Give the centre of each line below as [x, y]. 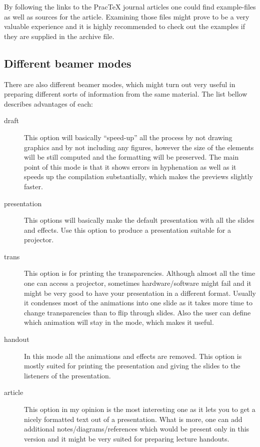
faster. [33, 186]
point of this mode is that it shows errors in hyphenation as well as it [130, 166]
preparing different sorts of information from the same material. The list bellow [126, 94]
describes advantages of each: [48, 103]
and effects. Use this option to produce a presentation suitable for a [127, 230]
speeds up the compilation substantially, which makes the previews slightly [138, 176]
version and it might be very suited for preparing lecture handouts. [127, 438]
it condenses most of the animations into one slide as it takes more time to [138, 303]
